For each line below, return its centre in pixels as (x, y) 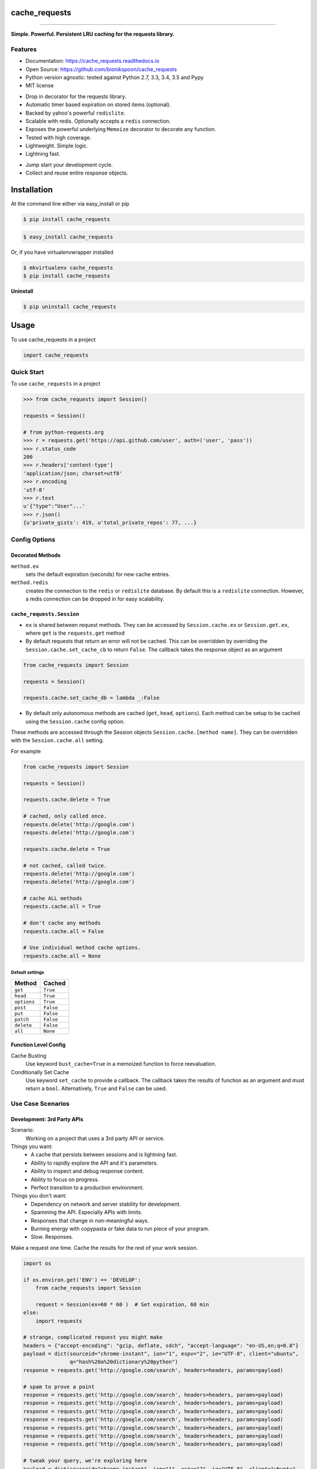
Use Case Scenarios (40, 1104)
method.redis (30, 583)
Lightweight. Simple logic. (57, 146)
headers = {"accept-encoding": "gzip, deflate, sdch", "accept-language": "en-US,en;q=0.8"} (161, 1345)
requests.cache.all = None (62, 956)
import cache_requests (56, 355)
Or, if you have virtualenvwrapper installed (62, 252)
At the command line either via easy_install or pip (70, 204)
